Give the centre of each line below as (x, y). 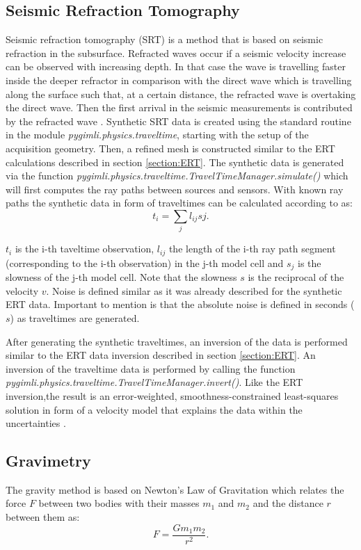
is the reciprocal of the (296, 277)
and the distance (288, 503)
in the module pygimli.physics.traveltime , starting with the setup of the (157, 135)
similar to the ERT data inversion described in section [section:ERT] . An (161, 355)
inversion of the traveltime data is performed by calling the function (151, 368)
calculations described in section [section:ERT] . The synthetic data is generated (175, 162)
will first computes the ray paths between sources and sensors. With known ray (175, 189)
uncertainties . (36, 423)
